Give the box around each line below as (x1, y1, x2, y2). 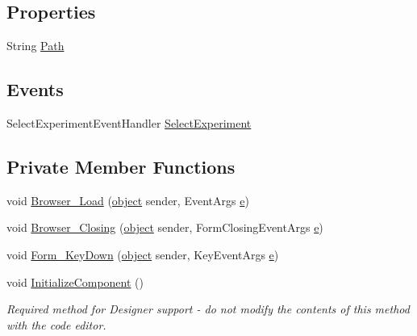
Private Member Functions (6, 153, 236, 178)
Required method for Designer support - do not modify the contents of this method (6, 300, 410, 317)
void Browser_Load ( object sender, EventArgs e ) (6, 191, 249, 208)
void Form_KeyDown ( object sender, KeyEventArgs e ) (6, 246, 279, 262)
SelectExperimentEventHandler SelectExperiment (6, 115, 252, 131)
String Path (6, 37, 65, 54)
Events (6, 77, 64, 102)
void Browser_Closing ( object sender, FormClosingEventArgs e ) (6, 219, 323, 236)
